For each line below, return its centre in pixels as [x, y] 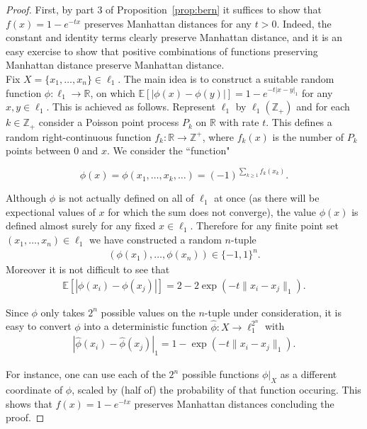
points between [38, 150]
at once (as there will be [267, 198]
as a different [309, 374]
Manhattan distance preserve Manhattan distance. [115, 65]
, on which [113, 92]
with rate [239, 122]
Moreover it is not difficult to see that [88, 269]
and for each [323, 107]
